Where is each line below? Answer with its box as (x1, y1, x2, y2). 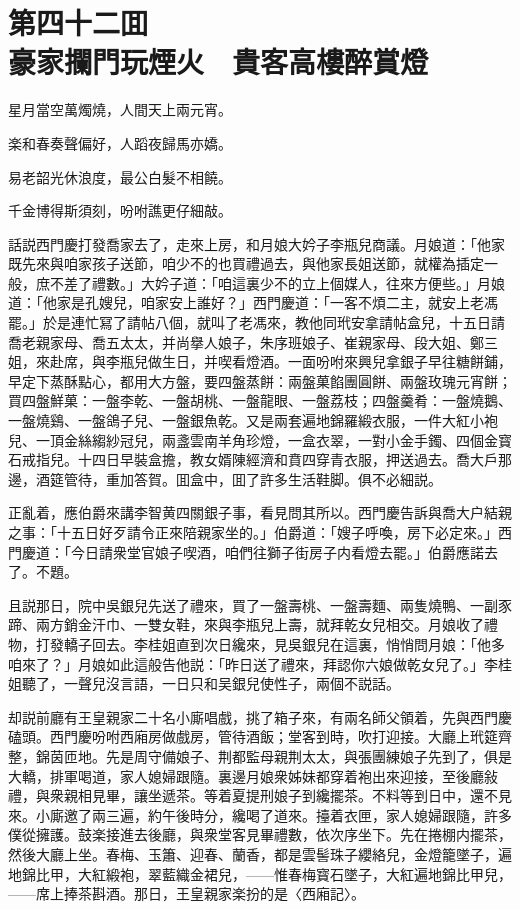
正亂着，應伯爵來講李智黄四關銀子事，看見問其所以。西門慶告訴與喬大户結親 (8, 502, 512, 523)
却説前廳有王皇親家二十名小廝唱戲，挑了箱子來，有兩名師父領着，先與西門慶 (8, 706, 512, 727)
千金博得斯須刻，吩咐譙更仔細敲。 (8, 200, 232, 221)
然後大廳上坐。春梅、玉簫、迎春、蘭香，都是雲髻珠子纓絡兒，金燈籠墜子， (8, 843, 498, 864)
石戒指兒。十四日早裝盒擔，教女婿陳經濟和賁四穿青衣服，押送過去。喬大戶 (8, 449, 498, 470)
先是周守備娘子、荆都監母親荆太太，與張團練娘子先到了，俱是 (105, 745, 512, 766)
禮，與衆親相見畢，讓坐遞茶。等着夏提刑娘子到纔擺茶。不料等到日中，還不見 (8, 785, 512, 806)
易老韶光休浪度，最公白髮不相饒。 (8, 166, 232, 187)
